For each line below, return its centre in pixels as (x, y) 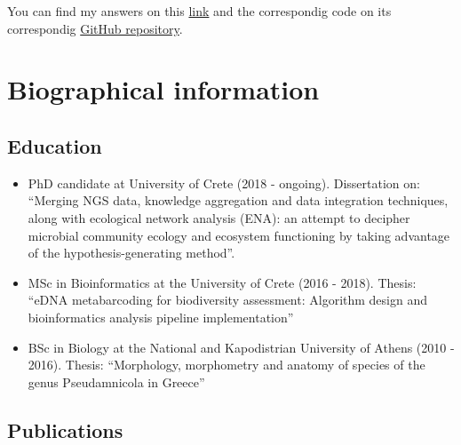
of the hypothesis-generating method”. (131, 253)
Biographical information (163, 89)
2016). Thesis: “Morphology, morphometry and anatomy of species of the (227, 365)
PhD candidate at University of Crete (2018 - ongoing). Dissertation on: (224, 183)
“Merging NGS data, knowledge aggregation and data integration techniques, (238, 200)
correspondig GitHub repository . (95, 28)
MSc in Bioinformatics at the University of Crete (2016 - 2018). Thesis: (222, 282)
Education (55, 145)
